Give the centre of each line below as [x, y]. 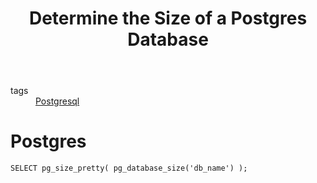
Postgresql [57, 101]
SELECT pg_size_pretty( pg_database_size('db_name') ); [129, 168]
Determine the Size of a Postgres [168, 18]
